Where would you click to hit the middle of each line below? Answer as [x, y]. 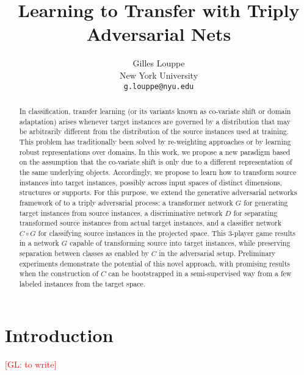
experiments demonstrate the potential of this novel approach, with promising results [154, 263]
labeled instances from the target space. [82, 284]
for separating [255, 212]
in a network [39, 243]
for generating [266, 202]
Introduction [59, 334]
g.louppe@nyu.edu [159, 86]
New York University [159, 75]
